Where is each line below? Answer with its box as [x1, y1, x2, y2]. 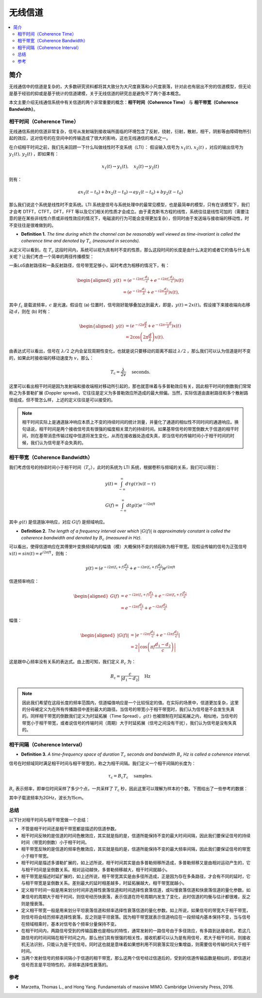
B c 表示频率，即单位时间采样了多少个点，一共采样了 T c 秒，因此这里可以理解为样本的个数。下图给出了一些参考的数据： [9, 786, 248, 793]
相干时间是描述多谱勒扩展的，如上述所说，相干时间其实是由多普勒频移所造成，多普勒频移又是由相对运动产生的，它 [21, 860, 251, 866]
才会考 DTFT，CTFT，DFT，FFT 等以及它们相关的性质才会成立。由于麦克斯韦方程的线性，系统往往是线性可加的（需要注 [9, 208, 249, 214]
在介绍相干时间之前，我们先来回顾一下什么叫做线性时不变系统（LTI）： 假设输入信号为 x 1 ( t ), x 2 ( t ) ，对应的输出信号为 [9, 144, 244, 151]
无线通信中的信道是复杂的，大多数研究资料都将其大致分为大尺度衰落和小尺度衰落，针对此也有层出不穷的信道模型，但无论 [9, 84, 251, 89]
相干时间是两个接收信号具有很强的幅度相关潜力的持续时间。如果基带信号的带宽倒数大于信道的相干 [39, 426, 235, 432]
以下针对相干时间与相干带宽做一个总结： [9, 817, 90, 823]
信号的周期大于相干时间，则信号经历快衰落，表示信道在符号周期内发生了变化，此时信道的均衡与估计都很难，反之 [25, 894, 251, 900]
